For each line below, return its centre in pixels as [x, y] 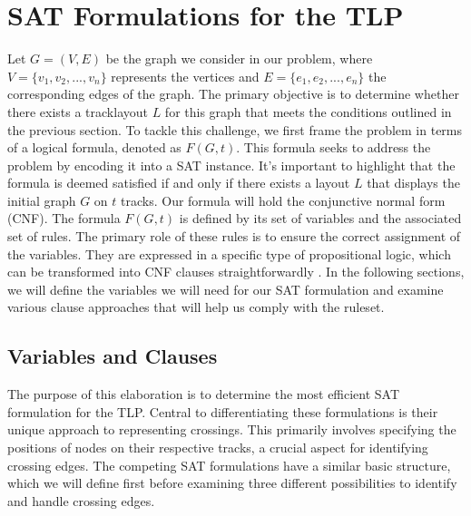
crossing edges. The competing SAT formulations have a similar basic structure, [229, 465]
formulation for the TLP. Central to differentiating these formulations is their [223, 411]
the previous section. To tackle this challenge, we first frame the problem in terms [235, 129]
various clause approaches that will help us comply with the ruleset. [196, 307]
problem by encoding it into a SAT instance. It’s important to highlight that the [231, 165]
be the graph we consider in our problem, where [239, 58]
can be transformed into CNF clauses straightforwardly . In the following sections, [236, 272]
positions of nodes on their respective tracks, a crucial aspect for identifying [218, 448]
